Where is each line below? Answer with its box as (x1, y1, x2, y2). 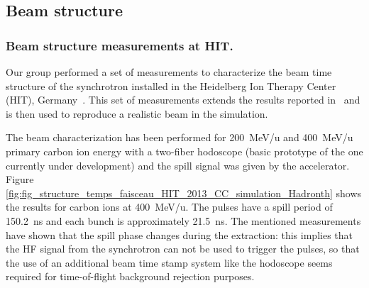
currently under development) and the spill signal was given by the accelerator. (6, 157, 350, 172)
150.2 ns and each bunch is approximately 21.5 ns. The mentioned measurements (6, 213, 361, 228)
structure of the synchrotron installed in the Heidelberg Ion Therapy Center (6, 78, 336, 93)
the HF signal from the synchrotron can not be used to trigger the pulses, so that (6, 241, 360, 256)
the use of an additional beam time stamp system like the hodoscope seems (6, 255, 333, 270)
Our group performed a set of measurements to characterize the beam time (6, 65, 332, 79)
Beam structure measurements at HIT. (6, 36, 233, 54)
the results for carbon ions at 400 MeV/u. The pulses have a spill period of (6, 199, 333, 214)
